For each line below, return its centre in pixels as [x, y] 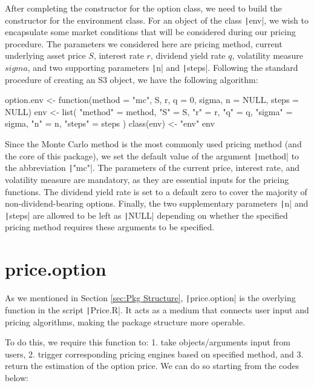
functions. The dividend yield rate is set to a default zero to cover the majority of [156, 191]
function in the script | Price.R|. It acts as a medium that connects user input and [157, 309]
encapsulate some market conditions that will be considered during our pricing [150, 32]
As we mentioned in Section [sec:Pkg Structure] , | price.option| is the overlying [150, 298]
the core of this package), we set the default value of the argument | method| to [152, 155]
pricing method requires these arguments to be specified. [110, 227]
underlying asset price [45, 55]
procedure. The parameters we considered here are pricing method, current [144, 43]
